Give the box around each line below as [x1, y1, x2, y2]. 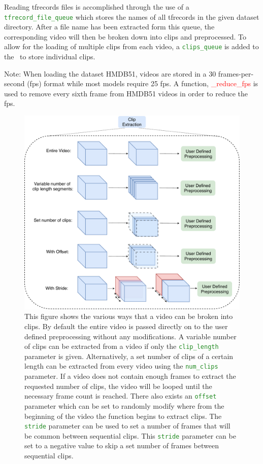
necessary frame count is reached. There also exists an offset [24, 390, 217, 401]
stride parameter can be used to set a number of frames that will [24, 420, 231, 431]
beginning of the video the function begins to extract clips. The [24, 410, 222, 421]
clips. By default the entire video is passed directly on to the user [24, 321, 228, 332]
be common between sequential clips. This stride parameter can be [24, 430, 236, 441]
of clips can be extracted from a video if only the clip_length [24, 341, 219, 351]
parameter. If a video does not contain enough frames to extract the [24, 371, 236, 381]
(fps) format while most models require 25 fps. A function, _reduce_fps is [27, 78, 258, 89]
